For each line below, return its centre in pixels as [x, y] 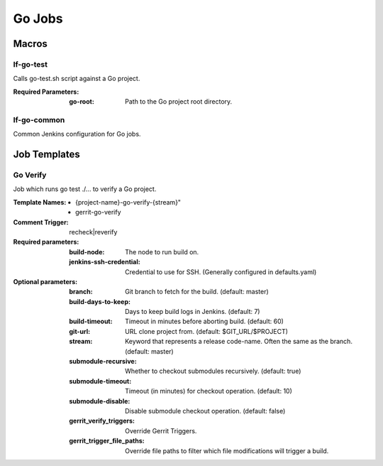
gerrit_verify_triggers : [102, 421]
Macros [30, 44]
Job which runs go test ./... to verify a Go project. [85, 189]
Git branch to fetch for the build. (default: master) [197, 292]
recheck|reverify [93, 232]
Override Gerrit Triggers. [161, 430]
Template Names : [40, 202]
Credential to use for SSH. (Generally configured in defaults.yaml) [221, 272]
